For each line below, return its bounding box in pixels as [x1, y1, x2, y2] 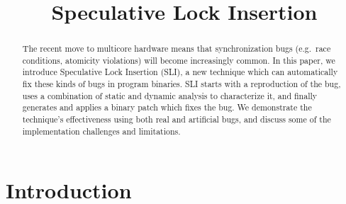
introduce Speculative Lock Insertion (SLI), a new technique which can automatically [22, 66, 338, 78]
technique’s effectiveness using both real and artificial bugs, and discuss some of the [22, 113, 331, 125]
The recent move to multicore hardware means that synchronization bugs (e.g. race [22, 42, 331, 55]
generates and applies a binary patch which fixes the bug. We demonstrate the [22, 101, 312, 113]
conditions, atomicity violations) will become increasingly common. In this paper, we [22, 54, 335, 66]
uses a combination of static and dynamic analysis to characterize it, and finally [22, 89, 318, 101]
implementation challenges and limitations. [22, 125, 181, 137]
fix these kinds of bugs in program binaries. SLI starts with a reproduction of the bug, [22, 78, 341, 90]
